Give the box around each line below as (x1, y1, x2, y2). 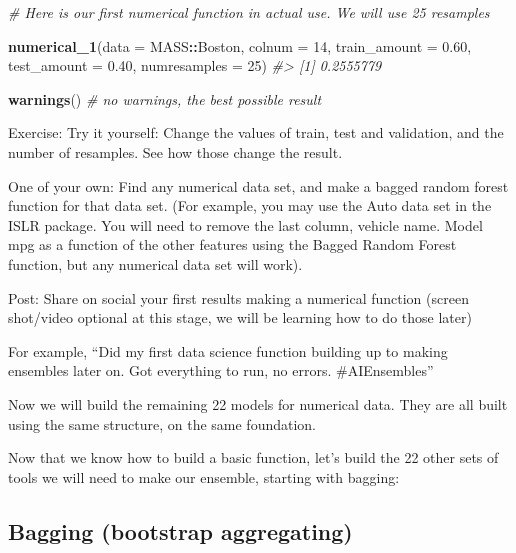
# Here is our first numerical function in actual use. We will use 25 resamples (8, 2, 490, 22)
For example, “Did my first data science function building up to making (8, 340, 448, 361)
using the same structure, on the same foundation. (8, 413, 316, 434)
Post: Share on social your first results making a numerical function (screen (8, 287, 469, 308)
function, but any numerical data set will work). (8, 253, 303, 274)
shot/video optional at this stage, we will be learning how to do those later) (8, 307, 472, 328)
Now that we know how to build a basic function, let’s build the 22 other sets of (8, 447, 499, 468)
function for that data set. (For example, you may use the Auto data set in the (8, 195, 492, 216)
